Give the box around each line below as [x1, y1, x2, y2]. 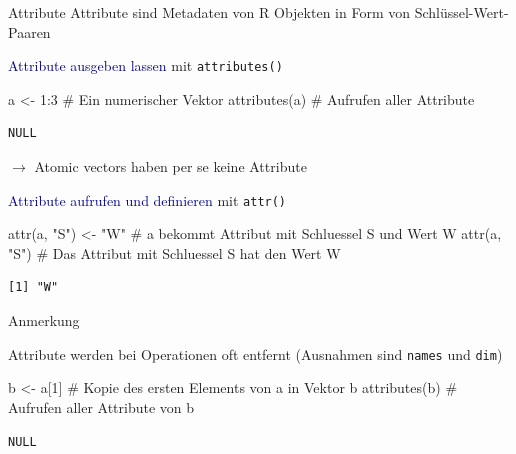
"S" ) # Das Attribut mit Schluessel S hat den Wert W [8, 242, 341, 263]
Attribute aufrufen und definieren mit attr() [8, 189, 287, 210]
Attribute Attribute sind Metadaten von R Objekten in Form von [8, 2, 410, 22]
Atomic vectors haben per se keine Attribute [34, 156, 307, 177]
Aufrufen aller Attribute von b [8, 396, 195, 417]
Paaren [8, 21, 51, 42]
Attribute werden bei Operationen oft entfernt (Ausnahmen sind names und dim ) [8, 343, 503, 364]
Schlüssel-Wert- [414, 2, 509, 22]
